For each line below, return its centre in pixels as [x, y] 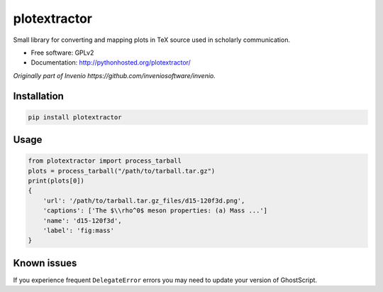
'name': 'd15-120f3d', [82, 221]
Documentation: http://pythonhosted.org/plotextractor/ [111, 63]
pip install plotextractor [75, 117]
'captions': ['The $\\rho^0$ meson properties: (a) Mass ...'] [155, 211]
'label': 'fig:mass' [79, 231]
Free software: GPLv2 [62, 53]
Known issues [45, 263]
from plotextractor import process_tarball [105, 161]
